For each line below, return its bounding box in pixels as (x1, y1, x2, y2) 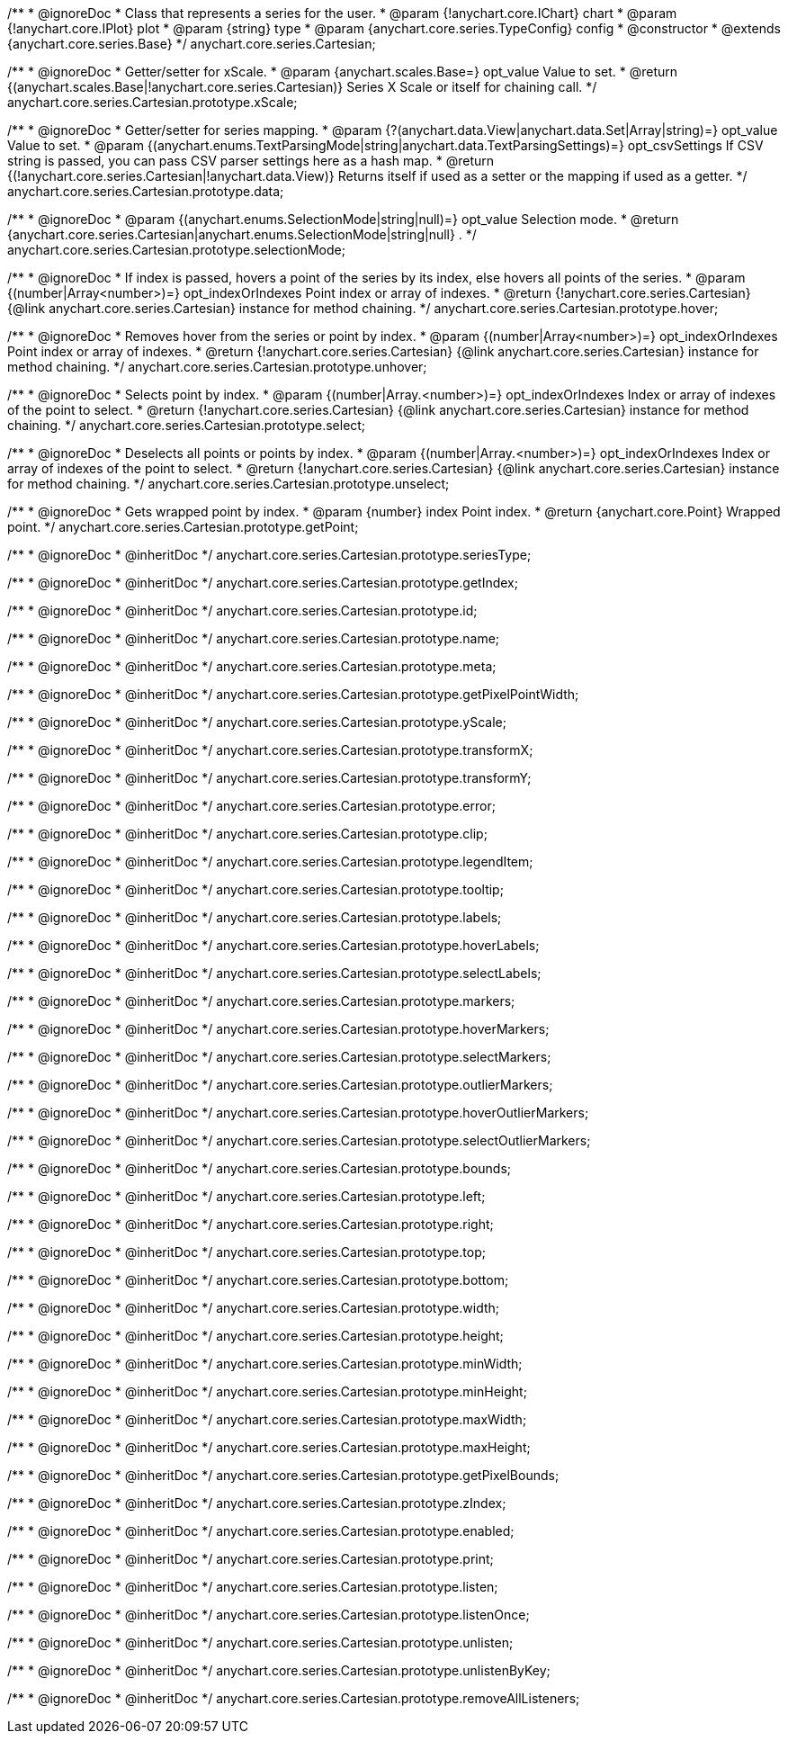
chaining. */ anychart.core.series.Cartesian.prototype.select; (7, 417, 366, 433)
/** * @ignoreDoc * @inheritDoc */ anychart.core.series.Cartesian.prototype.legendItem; (7, 854, 533, 869)
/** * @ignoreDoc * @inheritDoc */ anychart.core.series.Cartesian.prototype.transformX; (7, 742, 533, 758)
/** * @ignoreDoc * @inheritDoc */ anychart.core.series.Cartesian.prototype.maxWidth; (7, 1412, 527, 1427)
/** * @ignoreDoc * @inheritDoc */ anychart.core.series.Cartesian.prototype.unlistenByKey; (7, 1663, 551, 1678)
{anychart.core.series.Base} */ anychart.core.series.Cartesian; (7, 36, 376, 51)
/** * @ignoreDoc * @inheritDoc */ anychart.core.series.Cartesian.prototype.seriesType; (7, 547, 532, 562)
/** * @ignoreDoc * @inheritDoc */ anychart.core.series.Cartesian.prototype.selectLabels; (7, 965, 542, 981)
